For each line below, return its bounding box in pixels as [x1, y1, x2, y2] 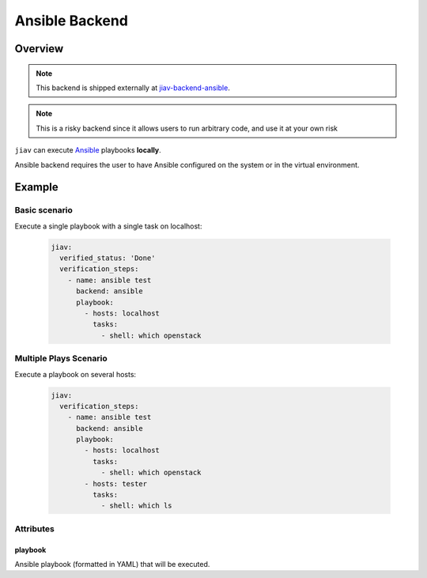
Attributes [14, 523, 55, 534]
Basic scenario [14, 205, 73, 216]
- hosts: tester [84, 479, 148, 488]
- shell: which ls [100, 501, 173, 510]
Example [14, 180, 59, 194]
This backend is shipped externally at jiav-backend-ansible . [36, 83, 231, 93]
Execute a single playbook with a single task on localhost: [14, 221, 202, 231]
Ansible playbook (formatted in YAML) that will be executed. [14, 559, 210, 569]
